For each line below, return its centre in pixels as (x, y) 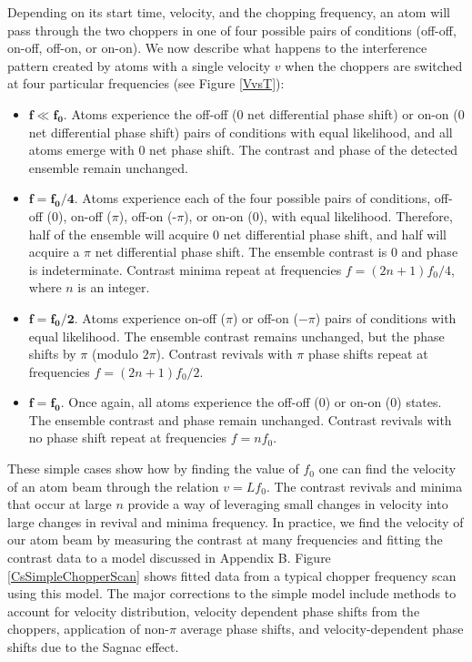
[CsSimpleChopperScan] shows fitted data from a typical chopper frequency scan (232, 575)
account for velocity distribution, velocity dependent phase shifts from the (214, 611)
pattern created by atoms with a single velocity (139, 65)
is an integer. (114, 287)
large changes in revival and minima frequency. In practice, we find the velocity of (236, 521)
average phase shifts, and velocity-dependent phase (322, 629)
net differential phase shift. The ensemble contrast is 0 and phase (276, 252)
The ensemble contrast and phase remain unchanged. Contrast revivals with (240, 419)
